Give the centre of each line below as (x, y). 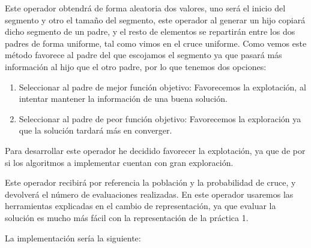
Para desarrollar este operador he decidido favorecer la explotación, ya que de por (155, 150)
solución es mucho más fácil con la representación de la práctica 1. (127, 217)
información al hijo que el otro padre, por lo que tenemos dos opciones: (136, 66)
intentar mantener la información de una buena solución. (123, 99)
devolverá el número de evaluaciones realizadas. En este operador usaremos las (149, 194)
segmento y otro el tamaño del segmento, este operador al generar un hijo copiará (155, 19)
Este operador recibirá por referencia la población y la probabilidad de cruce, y (150, 182)
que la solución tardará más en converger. (95, 130)
